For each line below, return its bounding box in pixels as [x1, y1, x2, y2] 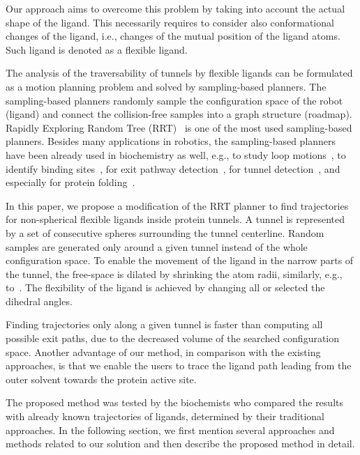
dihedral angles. [6, 293, 73, 308]
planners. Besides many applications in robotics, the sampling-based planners [6, 134, 336, 148]
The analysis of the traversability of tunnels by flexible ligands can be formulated [6, 65, 353, 80]
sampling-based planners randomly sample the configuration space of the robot [6, 93, 343, 107]
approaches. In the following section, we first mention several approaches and [6, 422, 335, 437]
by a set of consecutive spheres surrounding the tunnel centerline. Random [6, 225, 324, 240]
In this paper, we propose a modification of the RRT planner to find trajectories [6, 198, 349, 213]
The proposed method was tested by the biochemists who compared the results [6, 395, 343, 410]
